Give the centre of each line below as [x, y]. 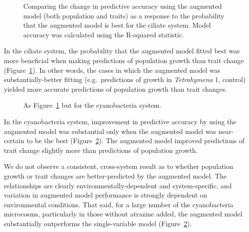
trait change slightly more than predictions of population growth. [101, 150]
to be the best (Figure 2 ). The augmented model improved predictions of [135, 141]
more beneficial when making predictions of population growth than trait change [124, 60]
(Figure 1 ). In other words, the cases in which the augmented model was [112, 70]
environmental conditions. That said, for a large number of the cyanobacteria [119, 204]
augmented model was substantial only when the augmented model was [110, 131]
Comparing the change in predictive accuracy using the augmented [123, 6]
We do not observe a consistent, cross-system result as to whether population [119, 166]
